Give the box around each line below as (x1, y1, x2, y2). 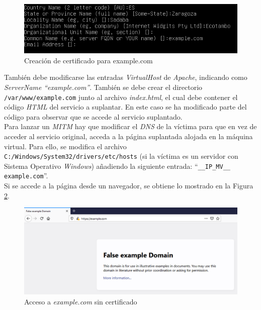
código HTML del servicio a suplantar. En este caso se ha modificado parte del (4, 101, 247, 112)
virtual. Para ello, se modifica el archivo (4, 141, 127, 151)
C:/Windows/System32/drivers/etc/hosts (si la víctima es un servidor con (4, 151, 238, 161)
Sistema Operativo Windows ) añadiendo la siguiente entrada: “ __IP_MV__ (4, 160, 230, 171)
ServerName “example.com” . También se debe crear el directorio (4, 81, 203, 92)
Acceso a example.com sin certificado (24, 296, 137, 306)
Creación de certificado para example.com (24, 55, 153, 65)
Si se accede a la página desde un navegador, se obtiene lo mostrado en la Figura (4, 180, 253, 191)
